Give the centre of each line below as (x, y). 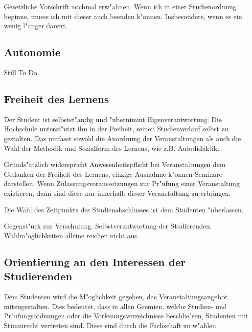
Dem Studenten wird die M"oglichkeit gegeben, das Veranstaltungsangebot (116, 296)
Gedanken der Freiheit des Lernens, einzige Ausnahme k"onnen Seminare (113, 174)
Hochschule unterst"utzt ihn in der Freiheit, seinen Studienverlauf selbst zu (116, 129)
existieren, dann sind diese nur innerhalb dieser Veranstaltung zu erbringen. (117, 193)
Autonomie (32, 52)
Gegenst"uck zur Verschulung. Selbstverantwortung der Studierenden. (108, 226)
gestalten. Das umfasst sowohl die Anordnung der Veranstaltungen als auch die (123, 138)
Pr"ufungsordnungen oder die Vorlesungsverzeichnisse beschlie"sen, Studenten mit (126, 316)
